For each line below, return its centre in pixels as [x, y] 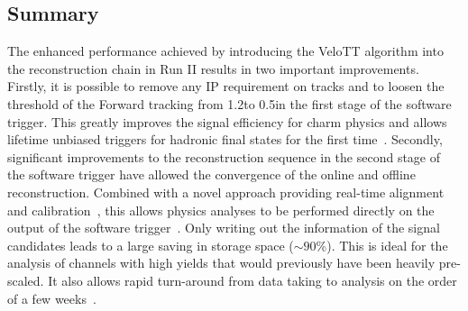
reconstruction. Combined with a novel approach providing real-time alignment [226, 192]
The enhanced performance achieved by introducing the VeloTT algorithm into [225, 51]
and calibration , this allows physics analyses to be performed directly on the [221, 210]
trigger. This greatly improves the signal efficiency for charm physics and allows [227, 121]
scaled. [26, 280]
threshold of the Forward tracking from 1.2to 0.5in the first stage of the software [229, 103]
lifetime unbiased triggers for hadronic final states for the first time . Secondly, [225, 139]
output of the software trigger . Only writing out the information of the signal [224, 228]
